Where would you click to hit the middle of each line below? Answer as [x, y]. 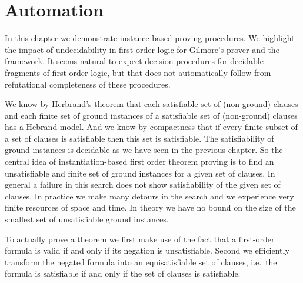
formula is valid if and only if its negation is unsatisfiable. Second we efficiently [147, 250]
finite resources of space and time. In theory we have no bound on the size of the [150, 207]
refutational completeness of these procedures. [88, 84]
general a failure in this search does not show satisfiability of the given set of [143, 184]
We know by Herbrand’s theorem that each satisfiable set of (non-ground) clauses [151, 104]
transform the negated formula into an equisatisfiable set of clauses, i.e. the [141, 262]
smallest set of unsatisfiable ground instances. [87, 219]
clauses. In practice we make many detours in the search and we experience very [149, 196]
